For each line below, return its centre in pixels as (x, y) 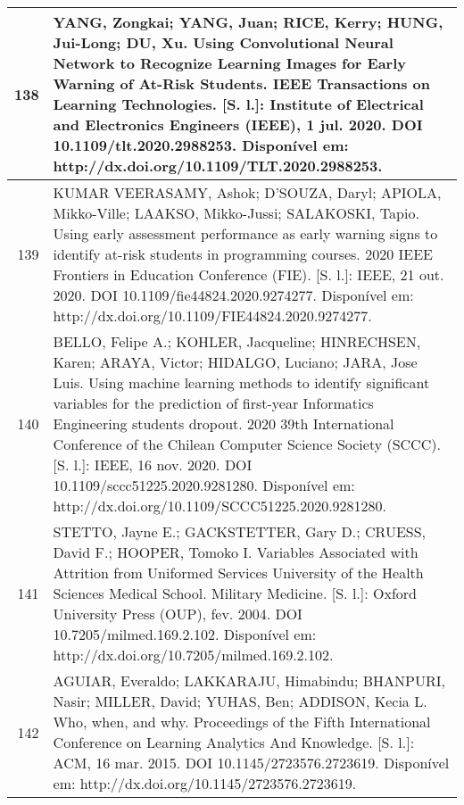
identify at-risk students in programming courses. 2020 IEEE (243, 254)
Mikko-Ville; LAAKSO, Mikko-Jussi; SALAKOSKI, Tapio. (236, 213)
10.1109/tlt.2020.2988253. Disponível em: (201, 145)
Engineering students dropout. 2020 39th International (224, 423)
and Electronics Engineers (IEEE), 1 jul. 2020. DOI (238, 124)
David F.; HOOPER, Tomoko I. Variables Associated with (236, 552)
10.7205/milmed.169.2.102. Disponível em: (185, 634)
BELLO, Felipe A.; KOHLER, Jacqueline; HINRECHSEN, (237, 341)
